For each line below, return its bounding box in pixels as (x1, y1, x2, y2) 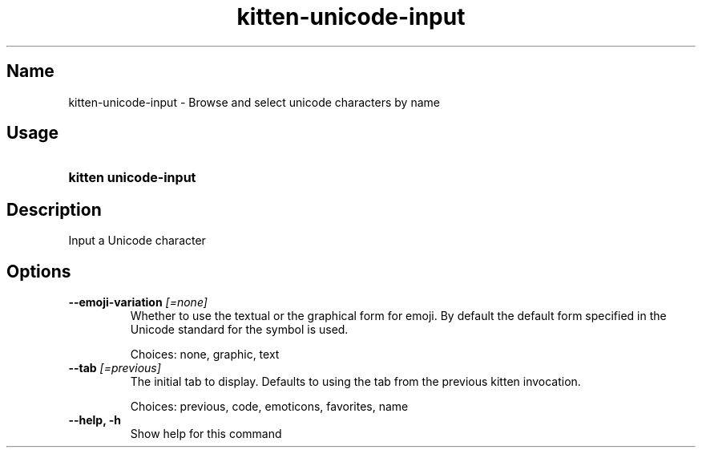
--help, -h (68, 413, 121, 428)
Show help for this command (130, 427, 282, 441)
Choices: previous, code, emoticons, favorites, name (130, 399, 409, 414)
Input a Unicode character (68, 233, 206, 248)
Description (6, 199, 102, 220)
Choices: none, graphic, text (130, 347, 280, 362)
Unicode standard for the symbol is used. (130, 322, 349, 337)
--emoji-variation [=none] (68, 295, 208, 310)
